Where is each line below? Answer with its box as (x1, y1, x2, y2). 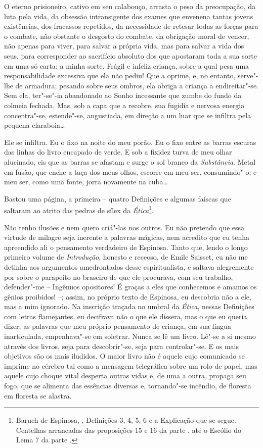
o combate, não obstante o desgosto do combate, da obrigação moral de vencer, (4, 30, 249, 41)
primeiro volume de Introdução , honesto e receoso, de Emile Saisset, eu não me (4, 252, 248, 262)
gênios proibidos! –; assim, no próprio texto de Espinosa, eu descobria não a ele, (4, 291, 251, 302)
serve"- (237, 70, 258, 81)
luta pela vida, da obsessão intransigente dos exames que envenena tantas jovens (4, 11, 253, 21)
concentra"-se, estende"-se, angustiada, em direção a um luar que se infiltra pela (4, 110, 251, 120)
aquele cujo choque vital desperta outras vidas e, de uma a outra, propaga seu (4, 370, 246, 381)
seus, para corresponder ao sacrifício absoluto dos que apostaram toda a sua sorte (4, 50, 257, 61)
